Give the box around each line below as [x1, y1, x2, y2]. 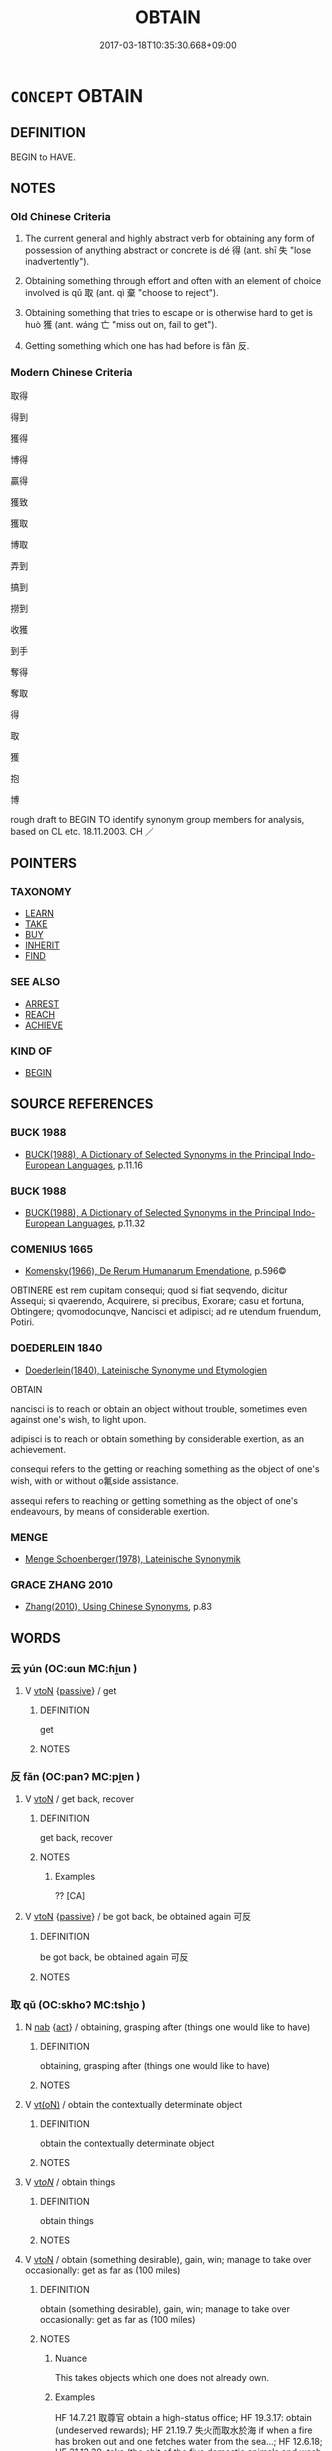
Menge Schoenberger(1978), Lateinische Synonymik [24, 1552, 242, 1565]
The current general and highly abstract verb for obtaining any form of [24, 232, 315, 245]
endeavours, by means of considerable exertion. [10, 1505, 210, 1517]
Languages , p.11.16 [66, 1159, 143, 1171]
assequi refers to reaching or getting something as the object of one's [10, 1494, 299, 1506]
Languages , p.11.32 [66, 1217, 146, 1229]
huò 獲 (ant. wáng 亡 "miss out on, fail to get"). [24, 319, 218, 331]
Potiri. [10, 1316, 35, 1328]
